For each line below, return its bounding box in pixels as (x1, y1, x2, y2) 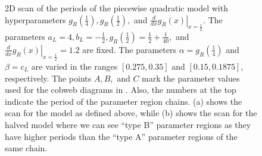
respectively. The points (5, 71, 92, 84)
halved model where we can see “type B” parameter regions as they (5, 118, 251, 130)
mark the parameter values (142, 71, 240, 84)
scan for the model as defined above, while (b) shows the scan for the (5, 107, 257, 119)
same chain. (5, 142, 48, 154)
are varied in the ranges (31, 60, 118, 72)
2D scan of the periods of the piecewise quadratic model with (5, 2, 228, 14)
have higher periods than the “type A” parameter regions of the (5, 130, 238, 142)
